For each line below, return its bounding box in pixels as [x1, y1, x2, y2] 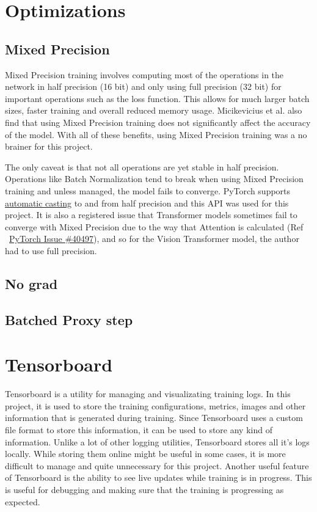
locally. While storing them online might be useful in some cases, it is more [5, 447, 286, 460]
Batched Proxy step [5, 310, 133, 329]
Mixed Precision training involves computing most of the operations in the [5, 68, 284, 81]
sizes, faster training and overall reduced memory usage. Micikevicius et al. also [5, 104, 302, 117]
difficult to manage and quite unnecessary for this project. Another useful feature [5, 459, 309, 472]
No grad [5, 274, 58, 293]
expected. [5, 495, 40, 508]
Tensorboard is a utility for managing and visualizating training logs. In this [5, 387, 291, 400]
